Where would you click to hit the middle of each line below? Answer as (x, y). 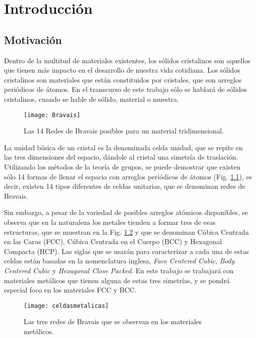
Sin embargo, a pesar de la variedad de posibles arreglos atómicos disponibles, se (126, 212)
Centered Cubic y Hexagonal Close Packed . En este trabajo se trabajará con (119, 270)
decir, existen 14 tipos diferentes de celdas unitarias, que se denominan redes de (125, 186)
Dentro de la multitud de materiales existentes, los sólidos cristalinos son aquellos (127, 60)
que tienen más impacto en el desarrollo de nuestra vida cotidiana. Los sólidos (122, 70)
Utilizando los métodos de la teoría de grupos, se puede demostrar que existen (122, 166)
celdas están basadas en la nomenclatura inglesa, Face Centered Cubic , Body (119, 261)
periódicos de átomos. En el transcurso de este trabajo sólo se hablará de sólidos (126, 89)
